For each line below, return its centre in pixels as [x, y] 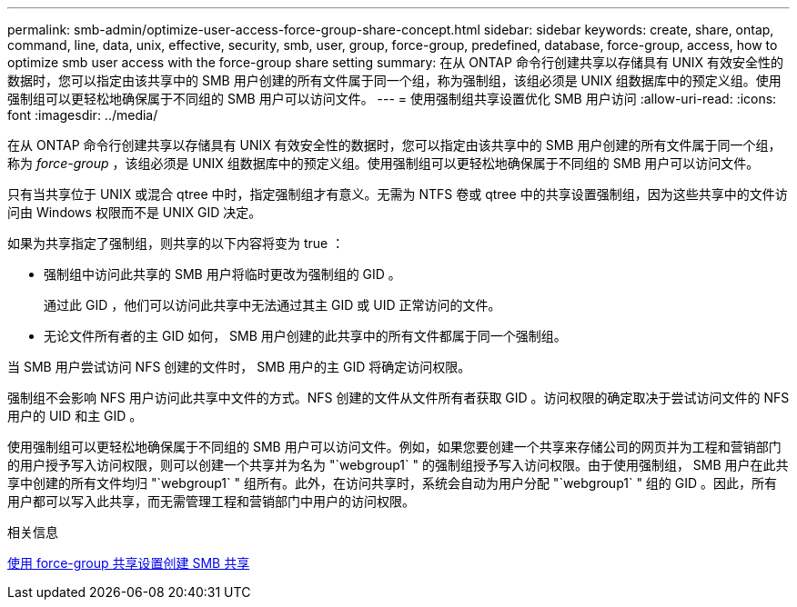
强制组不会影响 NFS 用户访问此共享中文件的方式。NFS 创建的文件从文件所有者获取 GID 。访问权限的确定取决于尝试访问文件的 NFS [398, 398]
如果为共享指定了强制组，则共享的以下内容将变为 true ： [176, 243]
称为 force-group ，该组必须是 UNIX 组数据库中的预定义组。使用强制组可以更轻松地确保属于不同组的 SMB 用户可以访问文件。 [383, 163]
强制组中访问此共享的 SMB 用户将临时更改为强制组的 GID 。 [222, 274]
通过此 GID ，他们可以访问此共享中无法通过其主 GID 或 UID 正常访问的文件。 [272, 305]
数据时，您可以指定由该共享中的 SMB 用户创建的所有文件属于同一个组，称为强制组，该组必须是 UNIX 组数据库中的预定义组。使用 [394, 80]
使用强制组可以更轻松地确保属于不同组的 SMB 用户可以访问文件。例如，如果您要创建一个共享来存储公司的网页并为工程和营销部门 [394, 447]
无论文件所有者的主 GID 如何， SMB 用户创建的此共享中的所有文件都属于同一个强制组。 [305, 336]
